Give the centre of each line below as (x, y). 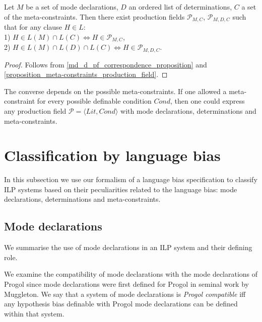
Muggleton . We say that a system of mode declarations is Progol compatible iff (125, 294)
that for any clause (33, 27)
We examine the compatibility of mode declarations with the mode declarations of (131, 274)
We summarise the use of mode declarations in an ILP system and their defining (128, 247)
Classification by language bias (112, 155)
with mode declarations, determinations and (188, 110)
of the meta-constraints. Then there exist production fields (94, 16)
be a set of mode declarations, (72, 7)
